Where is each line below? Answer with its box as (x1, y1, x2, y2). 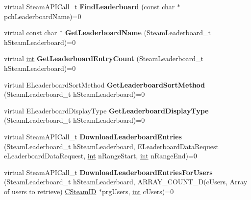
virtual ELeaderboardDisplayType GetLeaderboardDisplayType (4, 105, 209, 115)
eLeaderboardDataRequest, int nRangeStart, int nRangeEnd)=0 (4, 151, 197, 161)
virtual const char (4, 27, 57, 38)
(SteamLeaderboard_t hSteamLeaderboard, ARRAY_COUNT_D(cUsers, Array (4, 177, 248, 187)
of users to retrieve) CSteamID (4, 186, 97, 196)
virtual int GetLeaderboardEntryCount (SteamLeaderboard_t (4, 53, 203, 64)
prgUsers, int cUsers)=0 (101, 186, 174, 196)
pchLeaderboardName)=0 (4, 11, 81, 21)
